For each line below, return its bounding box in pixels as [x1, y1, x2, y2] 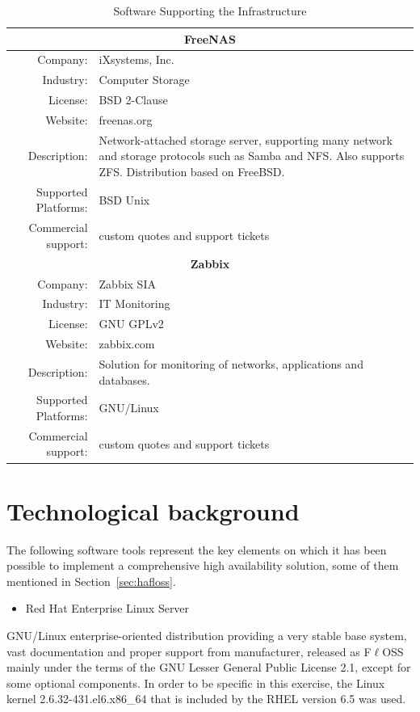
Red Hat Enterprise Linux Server [25, 600, 190, 617]
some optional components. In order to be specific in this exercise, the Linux [6, 674, 385, 691]
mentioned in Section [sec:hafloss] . [6, 572, 176, 589]
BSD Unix [99, 191, 150, 208]
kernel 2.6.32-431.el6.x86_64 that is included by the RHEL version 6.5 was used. [6, 690, 406, 707]
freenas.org [99, 111, 153, 128]
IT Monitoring [99, 295, 170, 312]
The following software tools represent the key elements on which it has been [6, 541, 387, 558]
